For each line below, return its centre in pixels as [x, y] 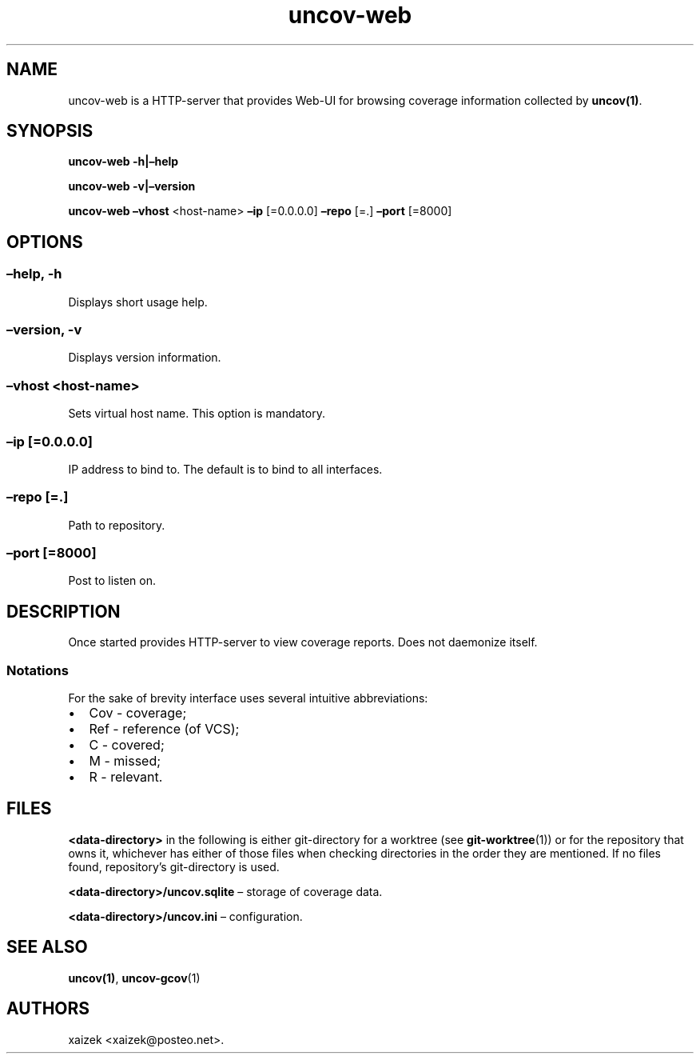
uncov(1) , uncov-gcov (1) [134, 978]
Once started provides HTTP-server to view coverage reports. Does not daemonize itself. [303, 642]
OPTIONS [45, 242]
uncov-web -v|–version [132, 186]
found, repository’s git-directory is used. [174, 866]
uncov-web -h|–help [123, 162]
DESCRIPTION [64, 611]
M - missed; [125, 761]
